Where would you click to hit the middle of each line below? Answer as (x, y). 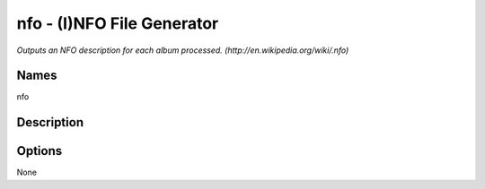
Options (40, 151)
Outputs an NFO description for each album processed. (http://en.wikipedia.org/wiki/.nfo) (183, 50)
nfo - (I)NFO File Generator (118, 23)
